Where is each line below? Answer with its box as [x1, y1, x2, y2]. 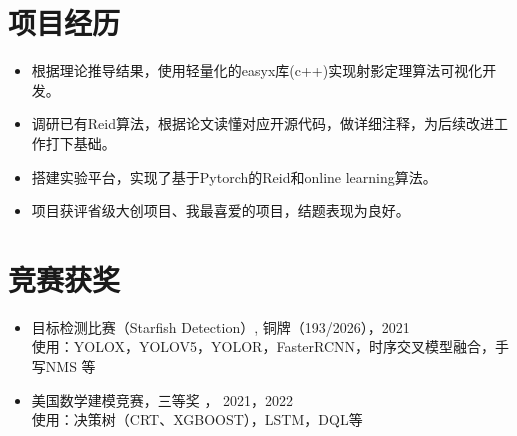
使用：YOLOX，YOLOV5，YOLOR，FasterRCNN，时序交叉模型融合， [31, 336, 496, 357]
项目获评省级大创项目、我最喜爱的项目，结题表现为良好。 [31, 200, 410, 221]
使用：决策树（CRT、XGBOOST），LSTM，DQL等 [31, 409, 363, 430]
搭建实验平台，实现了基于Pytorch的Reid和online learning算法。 [31, 166, 437, 187]
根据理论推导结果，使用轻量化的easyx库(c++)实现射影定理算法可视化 [31, 60, 483, 81]
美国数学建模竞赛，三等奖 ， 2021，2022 [31, 389, 294, 410]
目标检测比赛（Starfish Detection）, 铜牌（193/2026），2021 [31, 316, 410, 337]
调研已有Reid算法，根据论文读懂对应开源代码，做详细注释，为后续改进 [31, 113, 494, 134]
